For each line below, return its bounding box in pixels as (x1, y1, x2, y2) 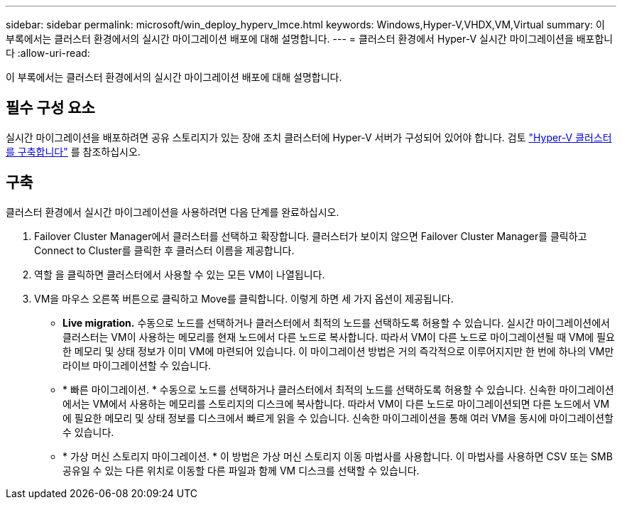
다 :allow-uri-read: (6, 47, 90, 59)
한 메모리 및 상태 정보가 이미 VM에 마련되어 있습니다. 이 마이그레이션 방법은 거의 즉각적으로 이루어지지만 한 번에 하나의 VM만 (62, 344, 614, 357)
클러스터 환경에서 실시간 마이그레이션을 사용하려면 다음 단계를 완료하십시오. (6, 205, 339, 218)
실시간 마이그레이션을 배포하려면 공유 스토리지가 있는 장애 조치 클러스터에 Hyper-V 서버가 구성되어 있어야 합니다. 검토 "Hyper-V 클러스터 (6, 131, 612, 143)
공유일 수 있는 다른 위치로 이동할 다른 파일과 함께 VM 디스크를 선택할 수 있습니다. (62, 464, 420, 477)
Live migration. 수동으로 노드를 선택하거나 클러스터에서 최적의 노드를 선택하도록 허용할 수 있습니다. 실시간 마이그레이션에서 (62, 316, 610, 329)
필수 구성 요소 (6, 99, 95, 117)
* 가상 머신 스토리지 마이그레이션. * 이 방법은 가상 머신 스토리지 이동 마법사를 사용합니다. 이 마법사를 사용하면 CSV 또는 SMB (62, 450, 613, 462)
